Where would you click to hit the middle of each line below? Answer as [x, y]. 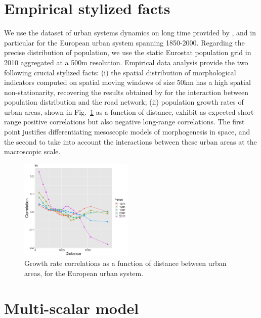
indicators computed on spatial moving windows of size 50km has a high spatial [127, 82]
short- [247, 111]
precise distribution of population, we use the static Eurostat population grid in [128, 52]
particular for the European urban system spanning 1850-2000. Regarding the [124, 42]
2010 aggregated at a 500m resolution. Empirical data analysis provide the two [126, 62]
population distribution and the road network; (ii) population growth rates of [124, 102]
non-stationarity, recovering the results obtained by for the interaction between [126, 92]
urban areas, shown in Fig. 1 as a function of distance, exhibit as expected [120, 111]
